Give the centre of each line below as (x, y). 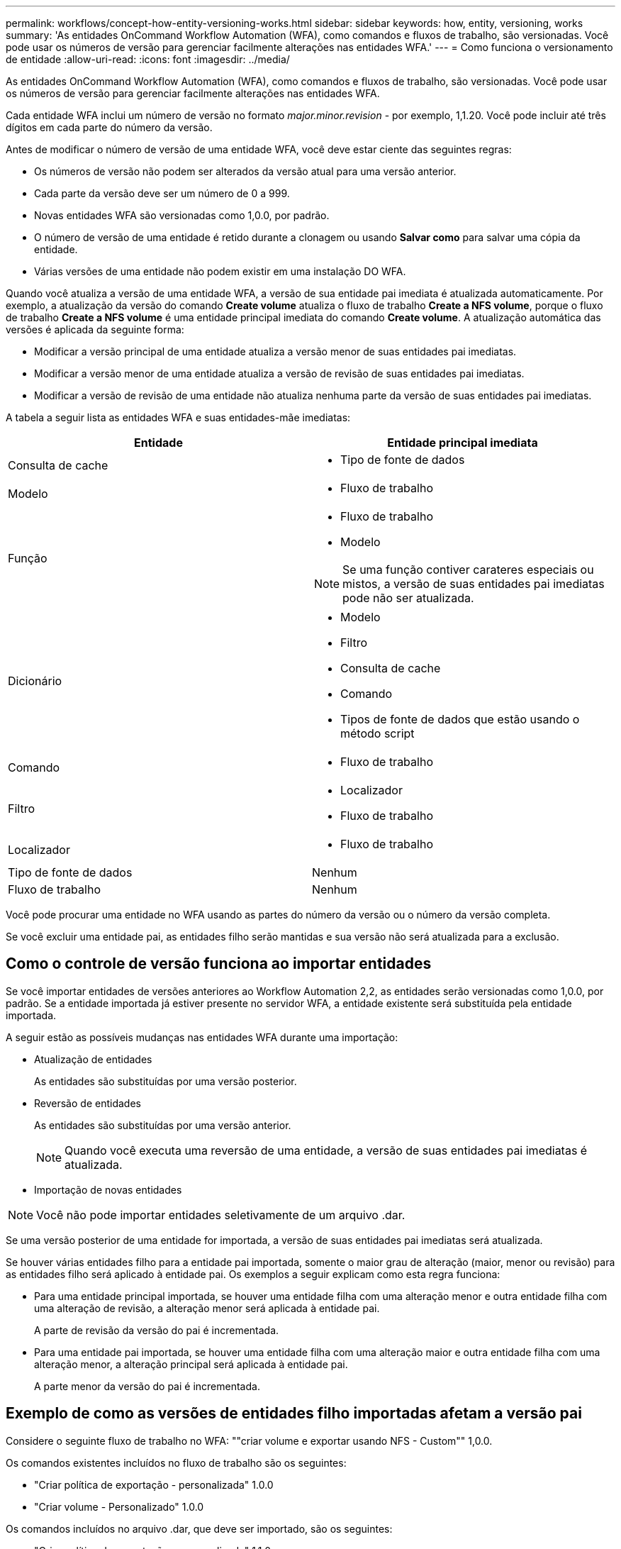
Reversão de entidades (88, 1103)
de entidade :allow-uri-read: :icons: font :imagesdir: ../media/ (148, 59)
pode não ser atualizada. (408, 598)
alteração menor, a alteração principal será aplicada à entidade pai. (191, 1364)
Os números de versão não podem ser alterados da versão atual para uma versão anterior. (245, 171)
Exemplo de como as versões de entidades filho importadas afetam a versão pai (294, 1414)
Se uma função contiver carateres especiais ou (468, 570)
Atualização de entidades (93, 1059)
